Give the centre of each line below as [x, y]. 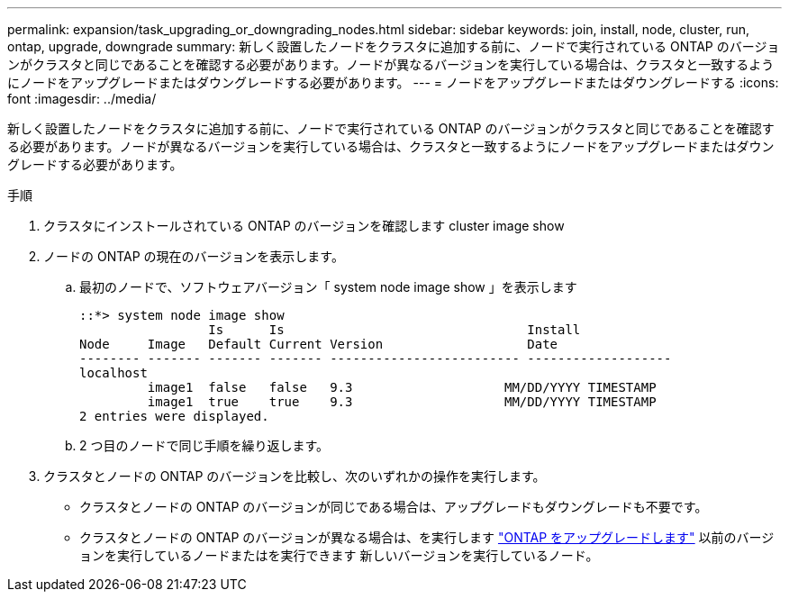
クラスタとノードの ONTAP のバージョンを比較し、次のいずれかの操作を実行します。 [295, 476]
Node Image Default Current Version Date [319, 344]
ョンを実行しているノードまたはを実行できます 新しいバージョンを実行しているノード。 [339, 555]
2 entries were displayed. [174, 416]
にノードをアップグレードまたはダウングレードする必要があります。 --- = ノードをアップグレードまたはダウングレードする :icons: [393, 82]
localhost [113, 373]
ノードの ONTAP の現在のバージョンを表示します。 [194, 256]
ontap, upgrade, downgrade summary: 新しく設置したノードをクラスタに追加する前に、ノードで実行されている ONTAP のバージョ [394, 46]
